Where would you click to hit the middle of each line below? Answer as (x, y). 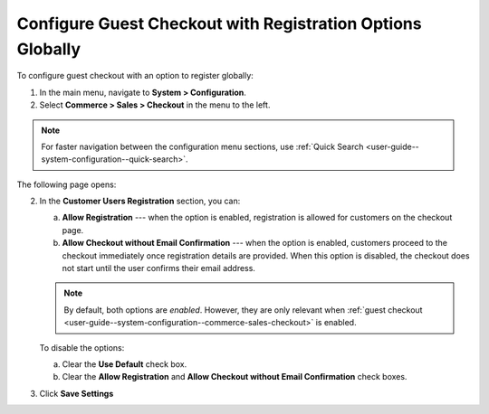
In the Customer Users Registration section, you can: (140, 201)
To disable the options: (82, 347)
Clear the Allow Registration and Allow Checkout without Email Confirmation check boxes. (235, 377)
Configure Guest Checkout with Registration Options (219, 24)
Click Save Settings (77, 393)
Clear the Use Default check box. (125, 364)
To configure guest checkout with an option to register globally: (135, 76)
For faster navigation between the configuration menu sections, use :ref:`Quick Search (202, 146)
